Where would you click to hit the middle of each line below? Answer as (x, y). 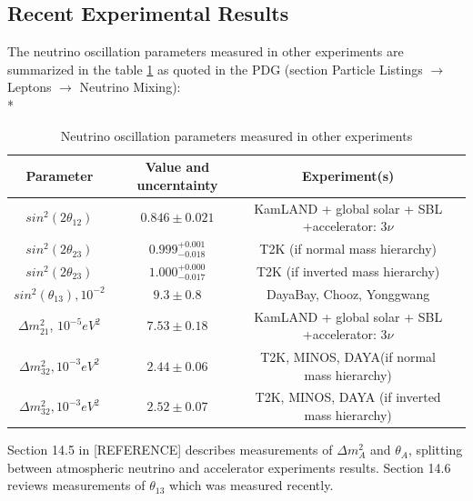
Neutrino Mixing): (130, 87)
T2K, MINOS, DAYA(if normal (348, 357)
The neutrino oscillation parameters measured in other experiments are (206, 51)
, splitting (435, 450)
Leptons (30, 87)
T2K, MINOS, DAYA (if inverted (348, 397)
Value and (177, 167)
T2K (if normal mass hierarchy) (348, 249)
